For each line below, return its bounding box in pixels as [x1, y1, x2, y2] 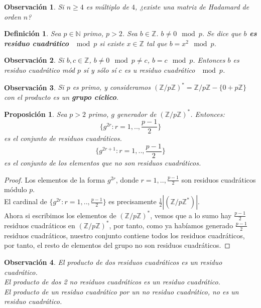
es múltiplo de [86, 2, 129, 12]
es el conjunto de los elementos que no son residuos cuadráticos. [4, 158, 201, 168]
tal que [146, 38, 167, 48]
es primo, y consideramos [72, 82, 151, 92]
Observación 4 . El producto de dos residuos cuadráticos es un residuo [4, 256, 222, 267]
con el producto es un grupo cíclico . [4, 91, 119, 102]
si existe [99, 38, 124, 48]
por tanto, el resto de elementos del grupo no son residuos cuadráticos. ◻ [4, 240, 230, 250]
